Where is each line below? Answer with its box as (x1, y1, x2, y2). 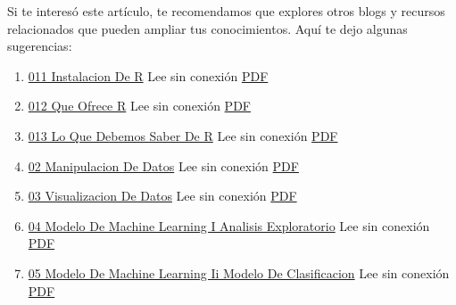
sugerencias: (7, 37, 72, 55)
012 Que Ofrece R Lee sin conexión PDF (28, 96, 251, 115)
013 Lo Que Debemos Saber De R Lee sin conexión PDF (28, 126, 338, 144)
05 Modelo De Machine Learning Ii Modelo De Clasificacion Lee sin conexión (28, 263, 450, 282)
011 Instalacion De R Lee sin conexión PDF (28, 66, 269, 85)
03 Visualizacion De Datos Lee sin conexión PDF (28, 186, 297, 205)
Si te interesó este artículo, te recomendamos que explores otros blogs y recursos (7, 2, 445, 20)
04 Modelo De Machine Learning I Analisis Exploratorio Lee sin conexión (28, 216, 430, 235)
